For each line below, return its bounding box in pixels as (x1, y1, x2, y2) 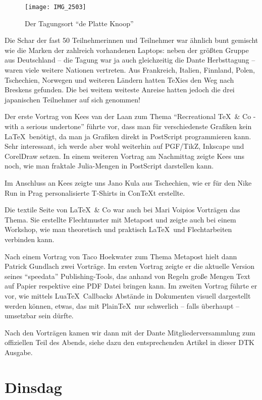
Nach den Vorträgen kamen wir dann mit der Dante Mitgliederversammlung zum (5, 327, 255, 337)
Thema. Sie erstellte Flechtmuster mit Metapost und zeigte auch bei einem (5, 214, 236, 224)
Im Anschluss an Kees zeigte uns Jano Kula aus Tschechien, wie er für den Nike (5, 177, 252, 188)
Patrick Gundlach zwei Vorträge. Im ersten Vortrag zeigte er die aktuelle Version (5, 261, 255, 271)
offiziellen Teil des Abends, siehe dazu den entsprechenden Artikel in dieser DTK (5, 337, 254, 348)
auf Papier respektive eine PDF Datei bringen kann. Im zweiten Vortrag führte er (5, 280, 257, 291)
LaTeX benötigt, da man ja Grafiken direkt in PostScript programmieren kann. (5, 131, 251, 141)
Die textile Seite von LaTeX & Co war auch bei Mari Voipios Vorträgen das (5, 204, 240, 215)
